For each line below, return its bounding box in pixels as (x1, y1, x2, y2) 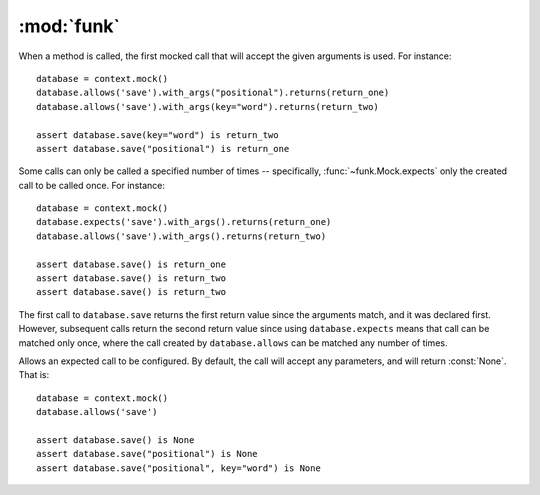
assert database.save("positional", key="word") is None (36, 462, 322, 474)
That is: (18, 369, 50, 381)
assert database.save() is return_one (36, 258, 227, 270)
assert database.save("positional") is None (36, 448, 259, 460)
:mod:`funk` (18, 15, 120, 37)
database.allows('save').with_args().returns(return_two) (36, 230, 327, 242)
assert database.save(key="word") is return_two (36, 129, 279, 140)
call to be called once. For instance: (18, 179, 165, 191)
